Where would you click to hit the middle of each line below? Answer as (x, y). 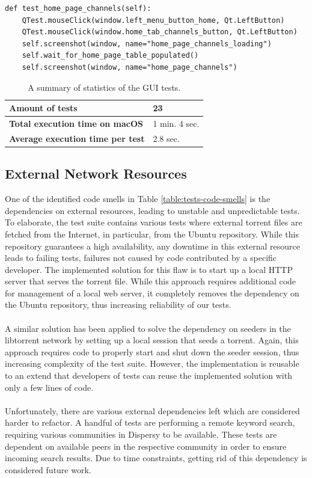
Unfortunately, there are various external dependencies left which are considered (152, 410)
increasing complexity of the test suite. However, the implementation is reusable (152, 363)
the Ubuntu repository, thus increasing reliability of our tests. (118, 305)
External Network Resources (96, 173)
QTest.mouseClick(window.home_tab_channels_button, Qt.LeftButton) (160, 32)
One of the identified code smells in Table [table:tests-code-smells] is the (138, 199)
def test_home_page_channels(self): (78, 8)
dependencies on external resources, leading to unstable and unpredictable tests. (152, 210)
